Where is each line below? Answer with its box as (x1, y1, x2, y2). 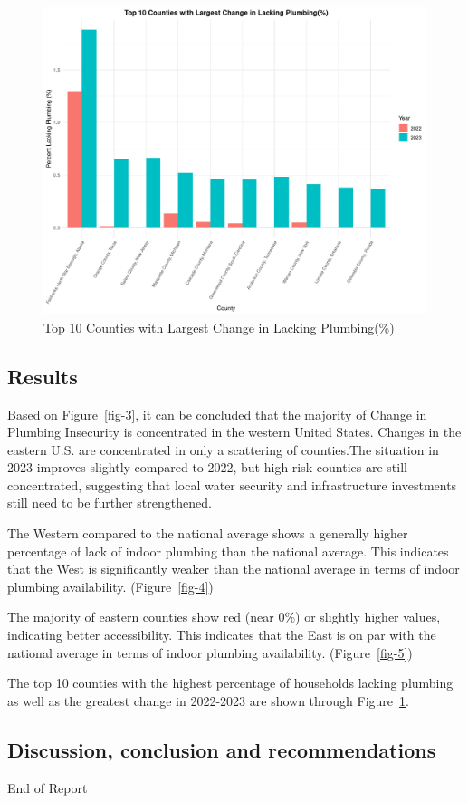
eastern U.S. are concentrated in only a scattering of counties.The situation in (7, 440, 439, 459)
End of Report (7, 778, 88, 797)
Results (7, 362, 78, 390)
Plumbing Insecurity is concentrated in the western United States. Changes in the (7, 422, 462, 441)
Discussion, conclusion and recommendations (7, 735, 436, 763)
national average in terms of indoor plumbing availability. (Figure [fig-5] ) (7, 643, 413, 662)
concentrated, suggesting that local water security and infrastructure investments (7, 475, 457, 494)
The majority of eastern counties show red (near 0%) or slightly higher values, (7, 607, 441, 626)
